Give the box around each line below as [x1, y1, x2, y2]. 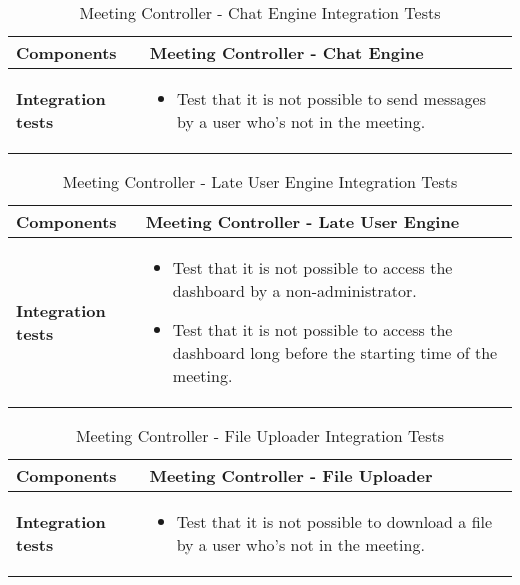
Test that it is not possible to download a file [176, 510, 493, 533]
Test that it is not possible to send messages [176, 87, 487, 110]
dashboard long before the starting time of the [172, 341, 498, 364]
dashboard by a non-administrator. [172, 279, 417, 302]
